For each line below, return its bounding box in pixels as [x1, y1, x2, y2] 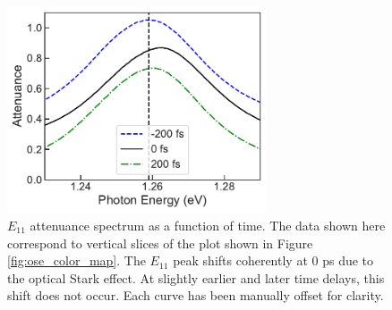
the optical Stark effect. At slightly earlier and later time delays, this [7, 268, 385, 287]
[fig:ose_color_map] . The [7, 251, 146, 270]
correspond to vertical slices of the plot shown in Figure [7, 233, 313, 252]
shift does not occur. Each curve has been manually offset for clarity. [7, 286, 384, 305]
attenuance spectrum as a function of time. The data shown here [30, 215, 386, 234]
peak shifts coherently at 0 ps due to [173, 251, 374, 270]
